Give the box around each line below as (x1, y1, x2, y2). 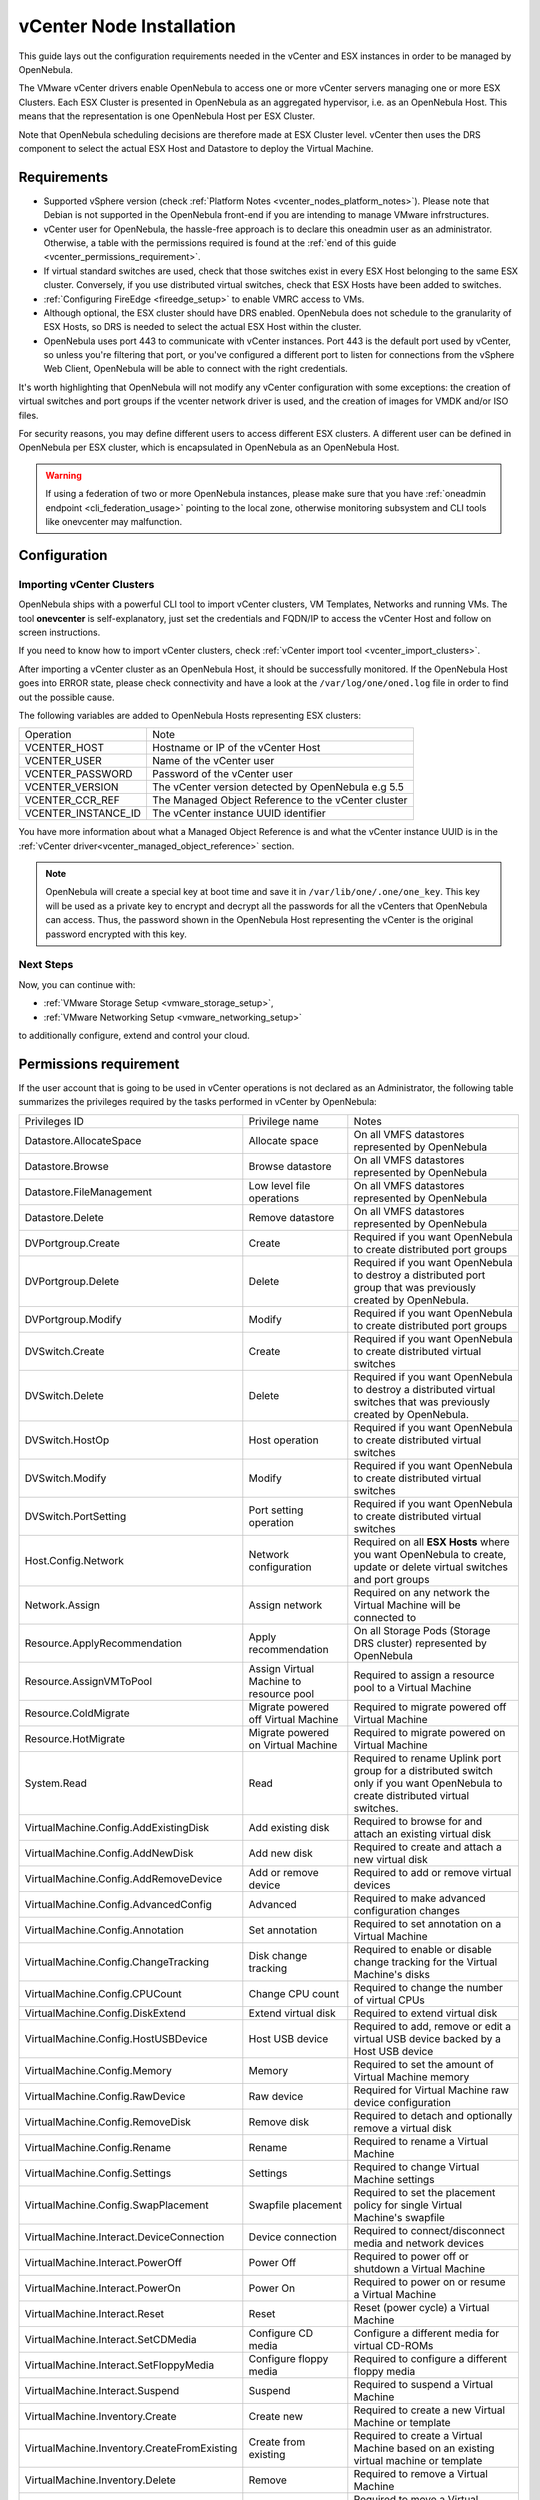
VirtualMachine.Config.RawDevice (24, 2089, 186, 2103)
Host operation (248, 1433, 319, 1447)
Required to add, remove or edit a (353, 2019, 512, 2033)
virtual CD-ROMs (353, 2338, 434, 2352)
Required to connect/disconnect (353, 2223, 505, 2237)
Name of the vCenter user (151, 754, 275, 768)
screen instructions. (18, 626, 101, 638)
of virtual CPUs (353, 1993, 425, 2007)
